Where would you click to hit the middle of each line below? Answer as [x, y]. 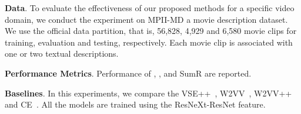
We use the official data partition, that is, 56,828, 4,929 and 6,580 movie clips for [151, 31]
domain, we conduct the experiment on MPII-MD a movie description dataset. [146, 19]
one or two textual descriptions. [62, 53]
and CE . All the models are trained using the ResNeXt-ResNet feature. [135, 104]
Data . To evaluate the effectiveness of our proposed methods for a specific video [150, 8]
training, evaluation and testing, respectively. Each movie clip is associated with [149, 42]
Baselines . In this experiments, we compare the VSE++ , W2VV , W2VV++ [148, 93]
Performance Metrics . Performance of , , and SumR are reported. [128, 73]
